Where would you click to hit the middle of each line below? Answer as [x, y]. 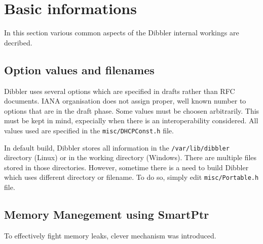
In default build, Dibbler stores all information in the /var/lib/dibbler [117, 147]
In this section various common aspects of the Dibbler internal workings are [122, 33]
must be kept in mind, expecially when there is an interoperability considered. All [131, 120]
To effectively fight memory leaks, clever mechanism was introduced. [110, 235]
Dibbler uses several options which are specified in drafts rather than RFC [120, 91]
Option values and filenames [79, 69]
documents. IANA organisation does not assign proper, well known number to [125, 101]
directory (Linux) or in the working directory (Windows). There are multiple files [130, 157]
